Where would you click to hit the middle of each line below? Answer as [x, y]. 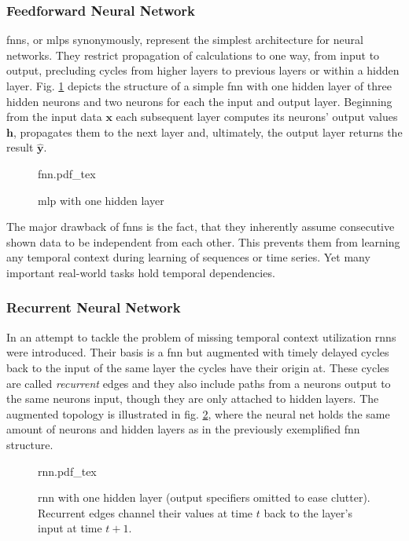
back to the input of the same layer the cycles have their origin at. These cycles [198, 367]
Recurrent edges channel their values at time [146, 512]
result [20, 147]
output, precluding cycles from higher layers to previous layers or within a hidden [203, 70]
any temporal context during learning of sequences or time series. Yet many [188, 257]
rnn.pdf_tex [67, 471]
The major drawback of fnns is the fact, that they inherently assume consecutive [201, 227]
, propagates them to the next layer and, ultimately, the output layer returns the [208, 132]
